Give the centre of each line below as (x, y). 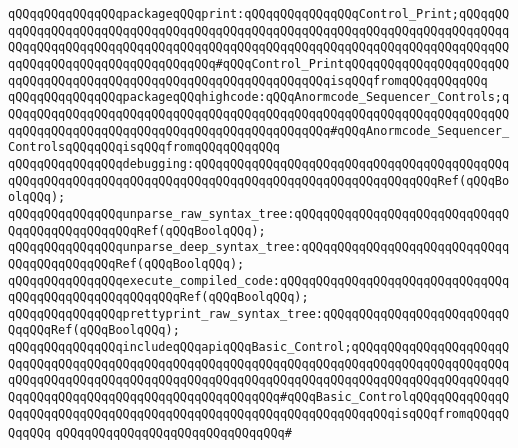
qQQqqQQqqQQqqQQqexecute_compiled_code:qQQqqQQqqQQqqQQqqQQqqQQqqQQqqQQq (259, 280)
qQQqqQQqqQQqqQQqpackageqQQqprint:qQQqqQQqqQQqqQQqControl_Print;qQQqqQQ (259, 14)
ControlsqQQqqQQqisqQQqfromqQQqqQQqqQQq (144, 147)
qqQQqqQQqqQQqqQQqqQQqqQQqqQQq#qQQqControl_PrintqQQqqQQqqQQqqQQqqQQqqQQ (259, 63)
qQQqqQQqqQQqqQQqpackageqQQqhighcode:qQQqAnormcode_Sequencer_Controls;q (259, 97)
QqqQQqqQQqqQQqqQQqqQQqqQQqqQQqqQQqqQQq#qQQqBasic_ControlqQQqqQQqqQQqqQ (259, 397)
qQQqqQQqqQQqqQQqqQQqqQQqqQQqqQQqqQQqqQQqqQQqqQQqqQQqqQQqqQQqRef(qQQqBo (259, 180)
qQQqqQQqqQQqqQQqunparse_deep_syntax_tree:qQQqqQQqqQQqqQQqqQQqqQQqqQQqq (259, 247)
